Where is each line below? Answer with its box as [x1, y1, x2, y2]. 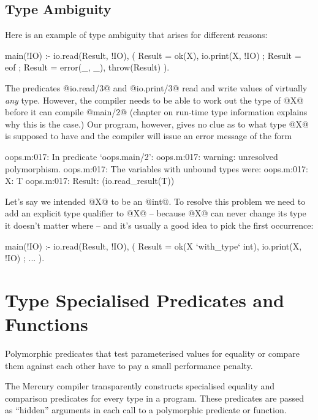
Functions [5, 311, 88, 337]
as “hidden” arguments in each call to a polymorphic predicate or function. [5, 403, 287, 416]
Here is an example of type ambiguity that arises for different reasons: [5, 28, 268, 41]
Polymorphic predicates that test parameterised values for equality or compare [5, 347, 300, 360]
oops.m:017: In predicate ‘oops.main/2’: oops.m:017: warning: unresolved [5, 150, 278, 162]
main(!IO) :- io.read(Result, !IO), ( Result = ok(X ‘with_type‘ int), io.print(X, [5, 239, 302, 252]
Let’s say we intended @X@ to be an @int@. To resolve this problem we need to [5, 194, 306, 207]
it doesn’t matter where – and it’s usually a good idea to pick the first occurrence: [5, 218, 314, 231]
